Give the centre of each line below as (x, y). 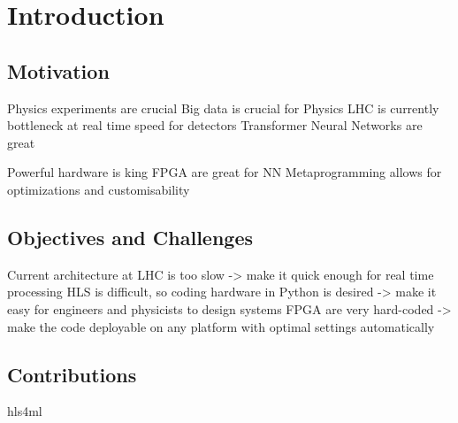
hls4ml (25, 411)
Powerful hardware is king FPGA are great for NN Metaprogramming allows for (225, 172)
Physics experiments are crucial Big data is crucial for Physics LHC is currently (223, 108)
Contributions (72, 374)
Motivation (58, 70)
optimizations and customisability (99, 189)
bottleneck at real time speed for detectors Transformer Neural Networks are (215, 125)
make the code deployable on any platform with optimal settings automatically (221, 326)
